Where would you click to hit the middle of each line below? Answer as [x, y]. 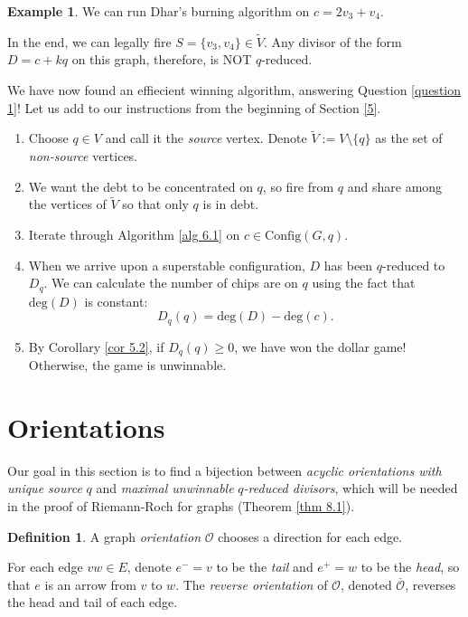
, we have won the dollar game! [320, 346]
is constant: [116, 301]
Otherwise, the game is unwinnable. [127, 365]
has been [348, 265]
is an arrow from [90, 584]
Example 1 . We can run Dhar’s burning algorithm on [159, 11]
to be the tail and [265, 567]
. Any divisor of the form [333, 41]
